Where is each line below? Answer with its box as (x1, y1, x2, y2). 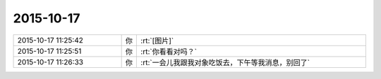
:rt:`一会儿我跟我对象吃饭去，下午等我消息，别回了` (140, 57, 310, 67)
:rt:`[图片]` (140, 36, 174, 45)
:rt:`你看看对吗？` (140, 46, 198, 56)
